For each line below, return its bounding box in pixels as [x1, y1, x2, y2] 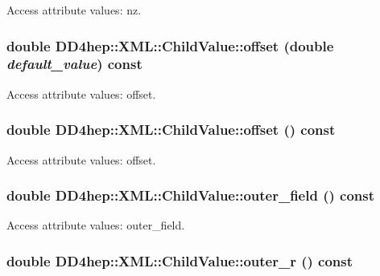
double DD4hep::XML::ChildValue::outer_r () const [6, 250, 353, 270]
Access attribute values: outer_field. [6, 217, 185, 233]
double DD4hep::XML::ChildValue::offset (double [6, 35, 334, 55]
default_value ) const [6, 54, 142, 74]
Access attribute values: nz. [6, 2, 142, 18]
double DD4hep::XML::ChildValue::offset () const [6, 120, 336, 140]
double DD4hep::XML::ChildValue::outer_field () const [6, 185, 375, 205]
